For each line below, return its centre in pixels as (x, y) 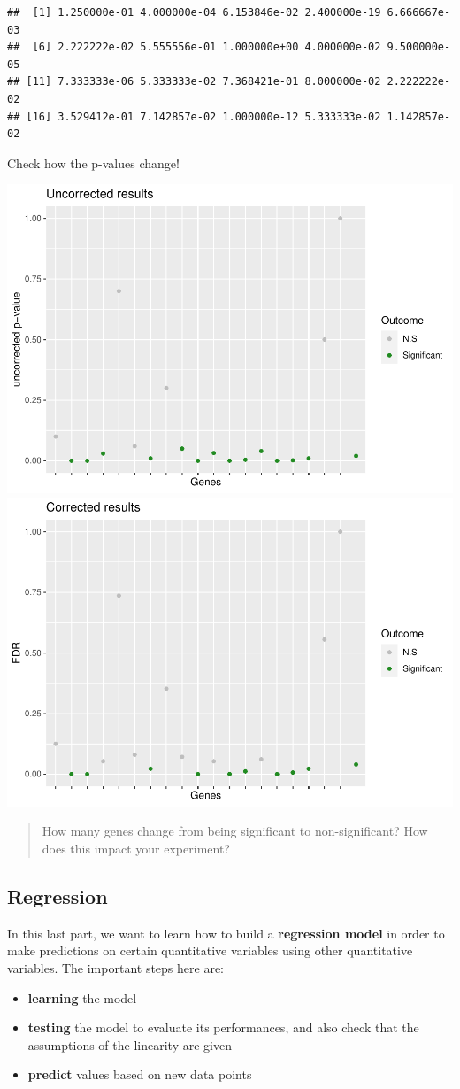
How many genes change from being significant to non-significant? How (235, 831)
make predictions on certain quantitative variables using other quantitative (210, 950)
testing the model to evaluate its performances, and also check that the (223, 1027)
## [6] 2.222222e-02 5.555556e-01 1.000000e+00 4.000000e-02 (194, 47)
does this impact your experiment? (136, 848)
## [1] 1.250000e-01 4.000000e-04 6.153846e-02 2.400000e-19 (194, 12)
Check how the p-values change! (93, 162)
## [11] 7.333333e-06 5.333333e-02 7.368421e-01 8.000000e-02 (194, 82)
